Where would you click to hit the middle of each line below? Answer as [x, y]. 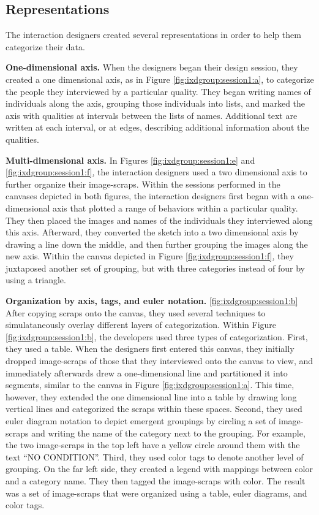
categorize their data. [45, 46]
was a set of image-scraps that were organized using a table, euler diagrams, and [156, 493]
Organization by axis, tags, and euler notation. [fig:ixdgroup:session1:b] [152, 301]
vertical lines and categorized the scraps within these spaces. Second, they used [154, 409]
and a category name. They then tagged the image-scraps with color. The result [156, 480]
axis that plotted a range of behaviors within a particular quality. [175, 208]
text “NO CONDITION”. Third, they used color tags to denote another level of [155, 456]
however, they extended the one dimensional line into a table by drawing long [151, 396]
